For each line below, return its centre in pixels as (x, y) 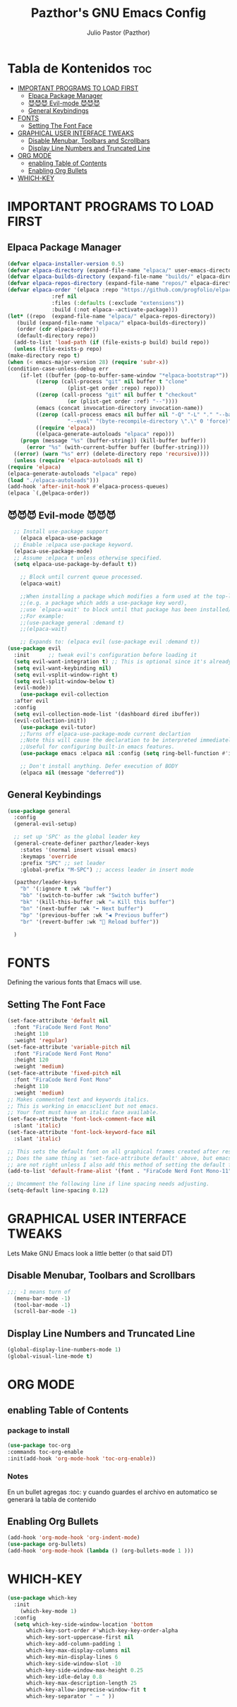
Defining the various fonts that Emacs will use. (75, 982)
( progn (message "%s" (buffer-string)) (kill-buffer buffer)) (113, 441)
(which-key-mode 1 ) (49, 1611)
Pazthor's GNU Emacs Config (119, 13)
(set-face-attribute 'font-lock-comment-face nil (82, 1119)
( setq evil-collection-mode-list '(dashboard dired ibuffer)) (107, 714)
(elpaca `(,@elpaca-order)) (49, 493)
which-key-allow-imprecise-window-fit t (86, 1690)
